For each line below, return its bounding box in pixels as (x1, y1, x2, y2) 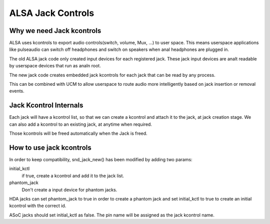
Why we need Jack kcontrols (9, 26, 101, 35)
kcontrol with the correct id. (9, 203, 66, 209)
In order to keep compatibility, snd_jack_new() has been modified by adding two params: (9, 157, 192, 162)
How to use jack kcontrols (9, 143, 92, 152)
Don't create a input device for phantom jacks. (21, 187, 117, 193)
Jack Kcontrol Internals (9, 101, 83, 110)
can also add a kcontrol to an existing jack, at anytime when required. (9, 121, 152, 127)
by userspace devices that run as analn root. (9, 63, 101, 69)
